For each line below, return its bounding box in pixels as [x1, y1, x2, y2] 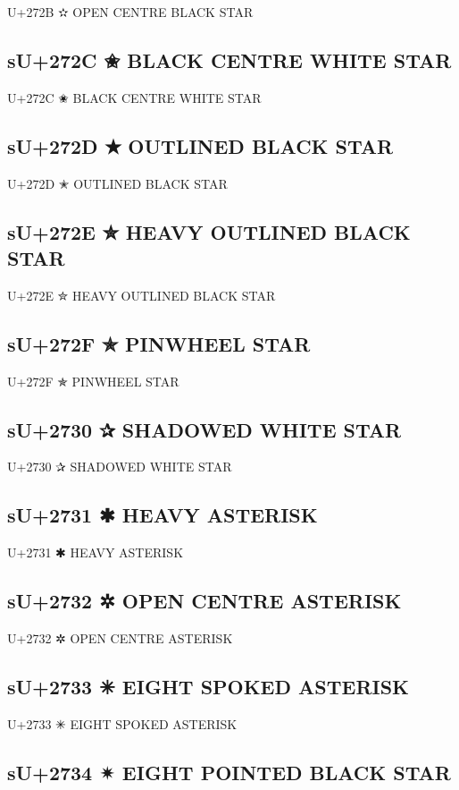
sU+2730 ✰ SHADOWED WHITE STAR [7, 415, 402, 443]
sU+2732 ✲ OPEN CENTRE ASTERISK [7, 587, 402, 615]
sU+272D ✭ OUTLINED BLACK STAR [7, 132, 394, 159]
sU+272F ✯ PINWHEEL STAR [7, 329, 311, 357]
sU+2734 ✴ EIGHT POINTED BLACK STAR [7, 758, 451, 786]
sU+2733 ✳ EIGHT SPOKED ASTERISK [7, 672, 410, 700]
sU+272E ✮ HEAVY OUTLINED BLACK [7, 217, 411, 245]
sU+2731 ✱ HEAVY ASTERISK [7, 501, 318, 529]
